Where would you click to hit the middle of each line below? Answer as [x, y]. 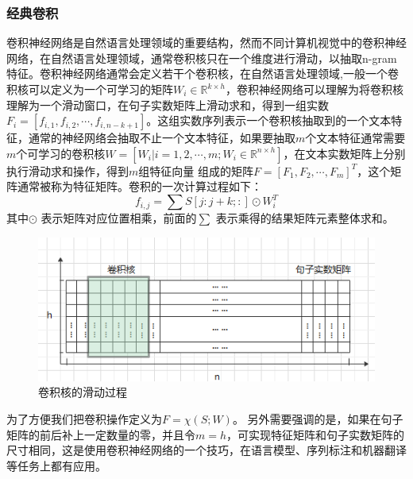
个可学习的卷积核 [61, 153]
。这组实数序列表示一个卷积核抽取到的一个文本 [269, 120]
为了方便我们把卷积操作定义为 [84, 419]
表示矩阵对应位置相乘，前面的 [119, 218]
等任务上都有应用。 [56, 465]
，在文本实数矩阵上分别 [344, 153]
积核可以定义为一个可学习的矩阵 [90, 89]
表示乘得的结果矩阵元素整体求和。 [305, 218]
